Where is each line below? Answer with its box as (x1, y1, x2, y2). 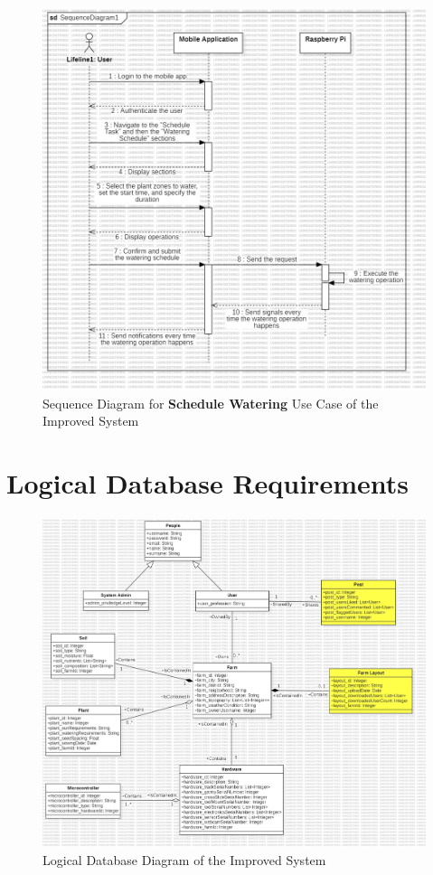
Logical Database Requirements (6, 464, 409, 501)
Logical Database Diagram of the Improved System (42, 851, 326, 870)
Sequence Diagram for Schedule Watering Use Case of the (42, 393, 379, 412)
